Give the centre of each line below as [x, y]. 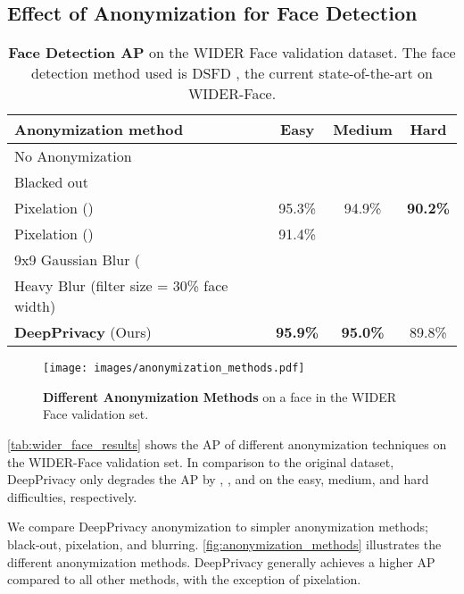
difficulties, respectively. [72, 496]
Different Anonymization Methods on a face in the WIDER [220, 396]
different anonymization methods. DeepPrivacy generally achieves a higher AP [221, 561]
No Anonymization [73, 156]
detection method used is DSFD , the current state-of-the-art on [232, 73]
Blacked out [51, 182]
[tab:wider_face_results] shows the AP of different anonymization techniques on [227, 444]
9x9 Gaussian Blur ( [78, 260]
